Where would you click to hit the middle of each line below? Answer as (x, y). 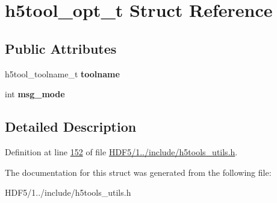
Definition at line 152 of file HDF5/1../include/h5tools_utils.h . (121, 151)
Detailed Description (71, 127)
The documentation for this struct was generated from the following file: (138, 172)
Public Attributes (61, 48)
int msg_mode (35, 94)
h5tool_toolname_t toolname (62, 73)
